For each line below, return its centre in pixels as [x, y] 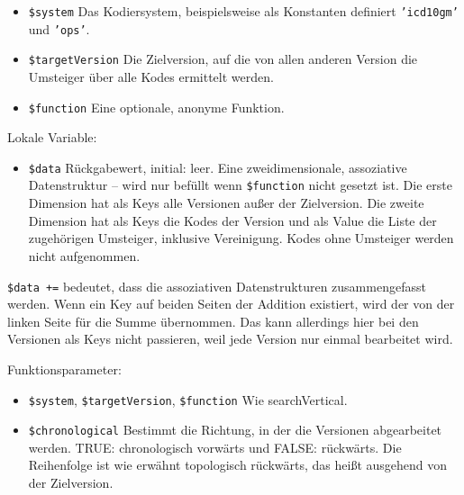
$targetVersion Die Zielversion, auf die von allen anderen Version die [223, 59]
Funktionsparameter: [64, 369]
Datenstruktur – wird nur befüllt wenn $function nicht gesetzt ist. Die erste [240, 185]
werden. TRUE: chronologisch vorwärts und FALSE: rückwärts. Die [215, 447]
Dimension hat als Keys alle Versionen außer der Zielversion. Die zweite [226, 203]
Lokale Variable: [52, 137]
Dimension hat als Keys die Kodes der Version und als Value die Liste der [232, 220]
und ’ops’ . [59, 28]
